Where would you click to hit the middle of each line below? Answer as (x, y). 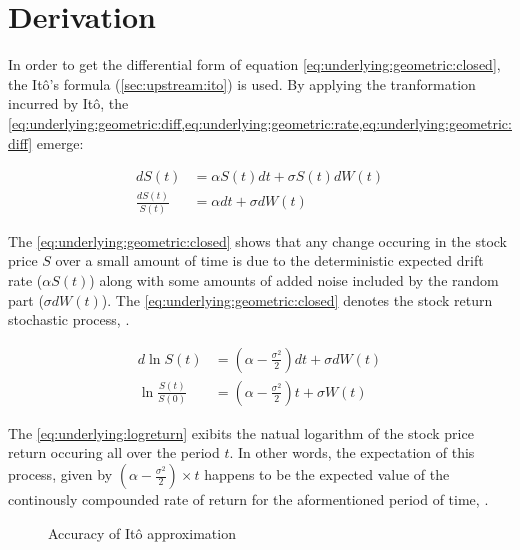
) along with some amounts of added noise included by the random (294, 279)
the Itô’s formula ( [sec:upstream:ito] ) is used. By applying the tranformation (242, 83)
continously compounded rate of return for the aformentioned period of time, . (248, 499)
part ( (26, 299)
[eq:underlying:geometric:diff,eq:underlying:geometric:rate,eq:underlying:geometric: (260, 122)
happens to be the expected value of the (327, 474)
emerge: (60, 142)
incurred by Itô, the (68, 103)
